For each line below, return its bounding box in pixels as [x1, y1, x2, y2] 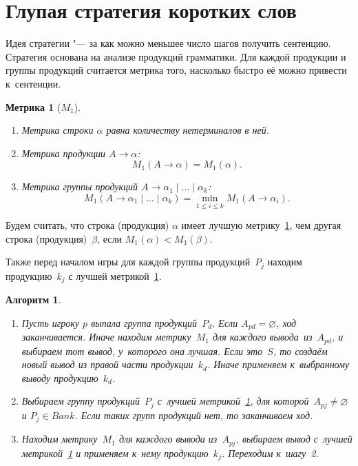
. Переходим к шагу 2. [221, 445, 319, 460]
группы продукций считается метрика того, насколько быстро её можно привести [6, 63, 347, 77]
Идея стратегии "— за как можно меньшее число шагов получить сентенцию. [6, 36, 331, 50]
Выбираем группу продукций [21, 394, 140, 408]
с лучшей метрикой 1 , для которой [157, 394, 309, 408]
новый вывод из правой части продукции [21, 357, 193, 372]
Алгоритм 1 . [6, 292, 61, 307]
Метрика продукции [21, 145, 106, 160]
